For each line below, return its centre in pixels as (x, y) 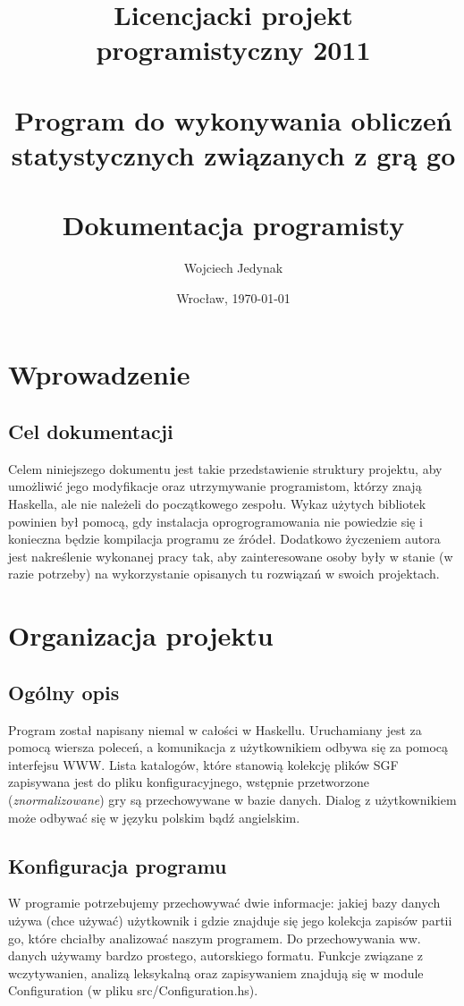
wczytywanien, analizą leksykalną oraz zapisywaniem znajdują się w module (216, 972)
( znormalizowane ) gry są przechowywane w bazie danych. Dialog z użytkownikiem (232, 799)
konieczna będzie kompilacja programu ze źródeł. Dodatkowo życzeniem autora (224, 539)
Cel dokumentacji (91, 431)
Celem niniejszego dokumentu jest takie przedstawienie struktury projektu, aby (225, 468)
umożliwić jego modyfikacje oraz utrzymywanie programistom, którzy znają (215, 486)
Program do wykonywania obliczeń (233, 119)
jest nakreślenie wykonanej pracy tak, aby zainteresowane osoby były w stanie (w (231, 556)
